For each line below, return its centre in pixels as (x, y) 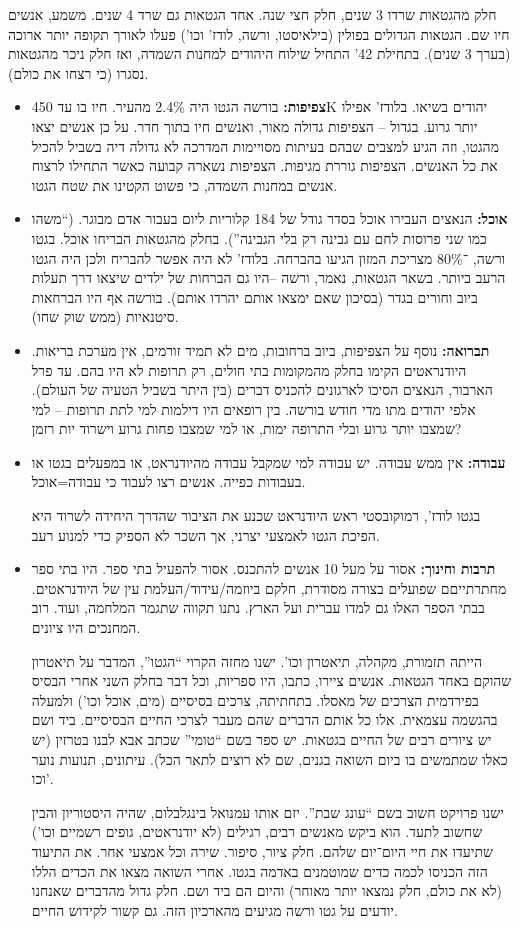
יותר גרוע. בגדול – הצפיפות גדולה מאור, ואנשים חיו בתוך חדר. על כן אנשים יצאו (254, 125)
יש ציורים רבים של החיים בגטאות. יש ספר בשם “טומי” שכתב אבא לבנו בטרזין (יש (261, 739)
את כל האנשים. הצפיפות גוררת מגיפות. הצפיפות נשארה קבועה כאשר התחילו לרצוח (264, 165)
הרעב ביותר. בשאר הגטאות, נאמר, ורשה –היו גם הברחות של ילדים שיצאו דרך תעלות (268, 277)
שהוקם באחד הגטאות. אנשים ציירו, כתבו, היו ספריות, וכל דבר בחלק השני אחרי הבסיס (271, 680)
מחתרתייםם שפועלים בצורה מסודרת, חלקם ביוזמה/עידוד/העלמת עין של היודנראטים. (269, 587)
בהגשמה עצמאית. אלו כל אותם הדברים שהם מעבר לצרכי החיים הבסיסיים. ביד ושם (264, 719)
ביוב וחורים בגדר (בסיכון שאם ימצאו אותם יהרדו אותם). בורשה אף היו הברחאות (254, 296)
